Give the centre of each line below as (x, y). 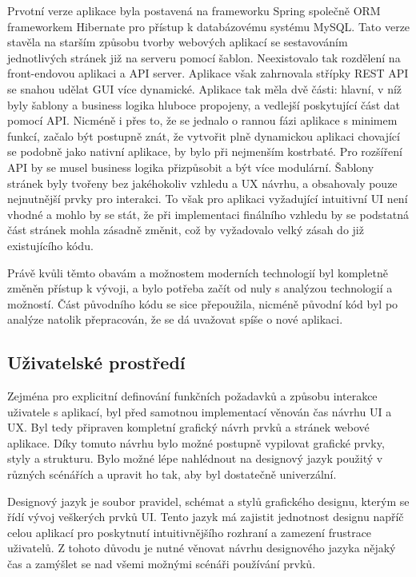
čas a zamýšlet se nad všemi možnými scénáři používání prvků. (162, 564)
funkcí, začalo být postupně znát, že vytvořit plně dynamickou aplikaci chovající (204, 135)
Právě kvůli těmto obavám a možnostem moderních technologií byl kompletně (198, 272)
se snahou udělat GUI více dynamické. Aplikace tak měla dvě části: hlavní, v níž (205, 88)
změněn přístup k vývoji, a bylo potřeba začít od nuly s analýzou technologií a (200, 288)
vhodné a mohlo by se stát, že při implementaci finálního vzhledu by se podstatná (208, 214)
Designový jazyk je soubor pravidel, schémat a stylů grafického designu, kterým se (208, 501)
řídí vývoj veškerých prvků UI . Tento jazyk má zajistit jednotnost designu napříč (206, 517)
